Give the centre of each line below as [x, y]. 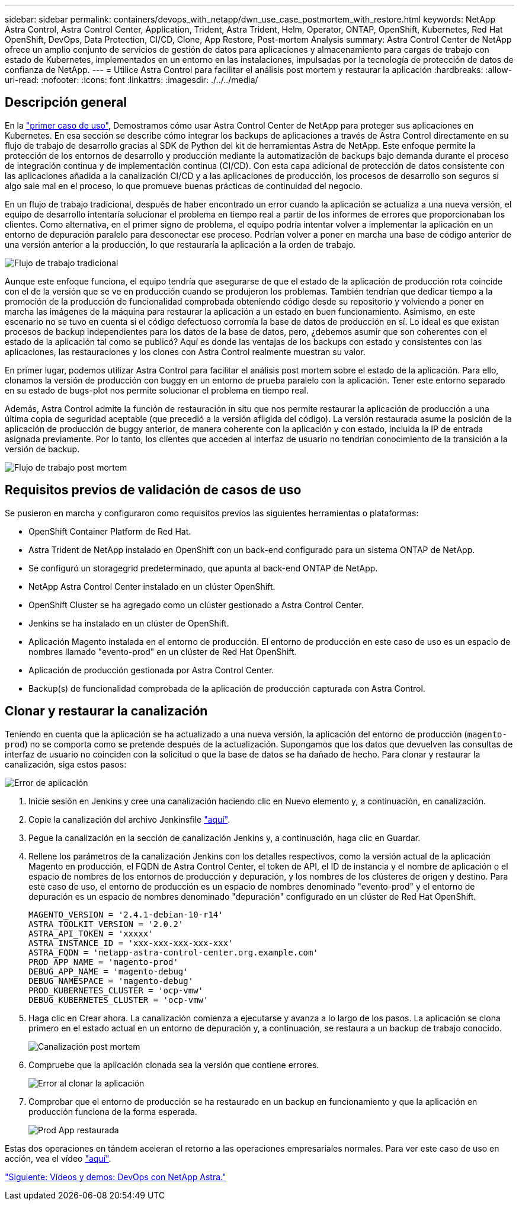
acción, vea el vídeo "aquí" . [58, 1158]
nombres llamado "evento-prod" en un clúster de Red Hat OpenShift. [163, 651]
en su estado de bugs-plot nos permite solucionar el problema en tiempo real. [157, 390]
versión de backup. [42, 449]
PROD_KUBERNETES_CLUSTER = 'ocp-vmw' [116, 990]
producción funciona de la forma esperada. [113, 1111]
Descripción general [66, 103]
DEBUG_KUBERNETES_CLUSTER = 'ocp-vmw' [118, 1000]
